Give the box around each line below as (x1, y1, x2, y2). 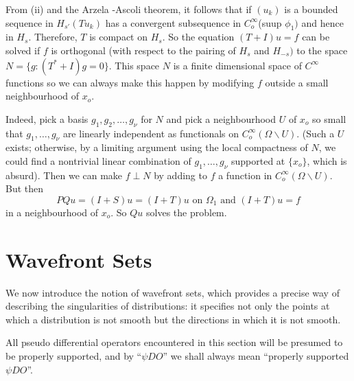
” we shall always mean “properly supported (163, 349, 349, 363)
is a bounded (284, 2, 338, 16)
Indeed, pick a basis (5, 111, 88, 126)
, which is (307, 153, 347, 168)
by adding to (154, 168, 207, 182)
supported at (231, 153, 285, 168)
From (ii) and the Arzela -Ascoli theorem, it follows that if (5, 2, 252, 16)
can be (302, 30, 330, 44)
